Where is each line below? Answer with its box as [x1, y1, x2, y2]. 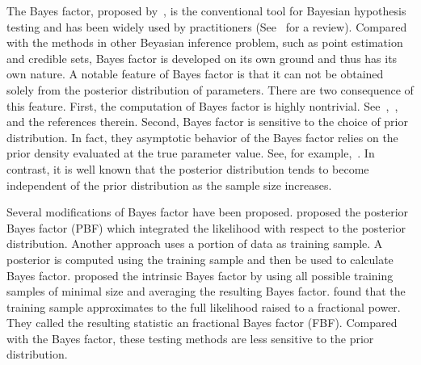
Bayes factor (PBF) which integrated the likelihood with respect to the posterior [6, 219, 406, 236]
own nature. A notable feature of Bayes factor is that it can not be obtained [6, 65, 384, 82]
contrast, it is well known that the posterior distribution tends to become [6, 160, 369, 177]
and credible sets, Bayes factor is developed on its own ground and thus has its [6, 49, 398, 66]
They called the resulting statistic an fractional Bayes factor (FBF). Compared [6, 314, 398, 331]
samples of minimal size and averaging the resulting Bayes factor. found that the [6, 283, 406, 300]
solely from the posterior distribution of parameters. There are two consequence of [6, 81, 414, 98]
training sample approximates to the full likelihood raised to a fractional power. [6, 298, 401, 315]
